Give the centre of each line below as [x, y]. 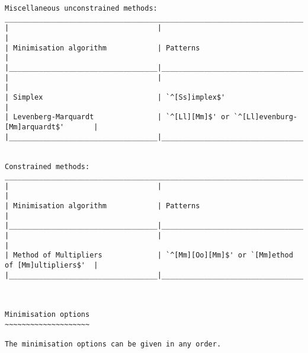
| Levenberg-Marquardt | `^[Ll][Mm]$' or [117, 117]
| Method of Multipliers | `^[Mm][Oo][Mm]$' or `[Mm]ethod [149, 255]
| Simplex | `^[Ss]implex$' [115, 97]
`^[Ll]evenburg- [265, 117]
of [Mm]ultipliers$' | [52, 265]
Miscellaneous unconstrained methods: [81, 8]
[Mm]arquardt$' [35, 127]
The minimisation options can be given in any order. [113, 344]
